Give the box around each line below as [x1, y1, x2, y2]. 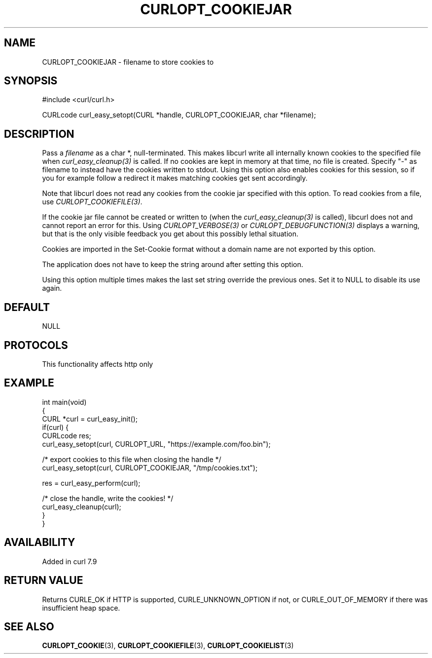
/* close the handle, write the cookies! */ [42, 494, 174, 503]
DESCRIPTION [4, 127, 74, 140]
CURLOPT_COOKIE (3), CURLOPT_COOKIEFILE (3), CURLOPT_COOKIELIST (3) [42, 641, 294, 650]
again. [42, 284, 62, 293]
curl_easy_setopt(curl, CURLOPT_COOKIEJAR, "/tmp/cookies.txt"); [42, 463, 258, 472]
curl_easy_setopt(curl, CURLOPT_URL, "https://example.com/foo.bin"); [42, 439, 271, 448]
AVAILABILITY [4, 536, 75, 549]
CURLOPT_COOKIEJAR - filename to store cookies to [42, 57, 214, 66]
